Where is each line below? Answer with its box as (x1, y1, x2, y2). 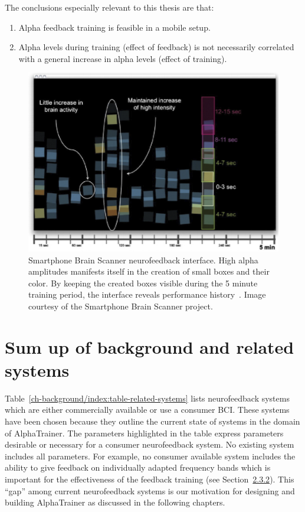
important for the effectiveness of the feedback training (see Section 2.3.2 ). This (5, 473, 294, 485)
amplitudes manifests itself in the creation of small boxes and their (28, 265, 270, 278)
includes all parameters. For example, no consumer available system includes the (5, 449, 296, 462)
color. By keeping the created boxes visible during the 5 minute (28, 276, 258, 289)
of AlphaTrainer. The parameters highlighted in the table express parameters (5, 426, 284, 439)
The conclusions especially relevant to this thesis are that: (5, 1, 214, 13)
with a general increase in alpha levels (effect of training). (18, 52, 227, 64)
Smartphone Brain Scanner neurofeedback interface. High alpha (28, 253, 258, 266)
